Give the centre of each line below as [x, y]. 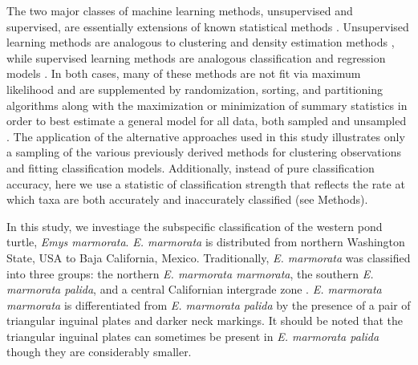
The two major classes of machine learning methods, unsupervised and [180, 10]
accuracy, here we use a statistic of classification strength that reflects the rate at [206, 183]
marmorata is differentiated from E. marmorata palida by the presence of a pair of [209, 304]
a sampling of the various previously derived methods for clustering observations [204, 152]
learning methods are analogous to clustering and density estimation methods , [201, 42]
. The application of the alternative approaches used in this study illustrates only [206, 136]
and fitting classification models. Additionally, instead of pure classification [191, 167]
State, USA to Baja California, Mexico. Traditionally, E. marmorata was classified [209, 257]
